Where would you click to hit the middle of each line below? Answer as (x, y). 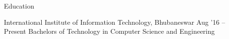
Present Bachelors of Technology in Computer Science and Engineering (109, 31)
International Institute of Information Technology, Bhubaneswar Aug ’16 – (114, 22)
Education (19, 6)
